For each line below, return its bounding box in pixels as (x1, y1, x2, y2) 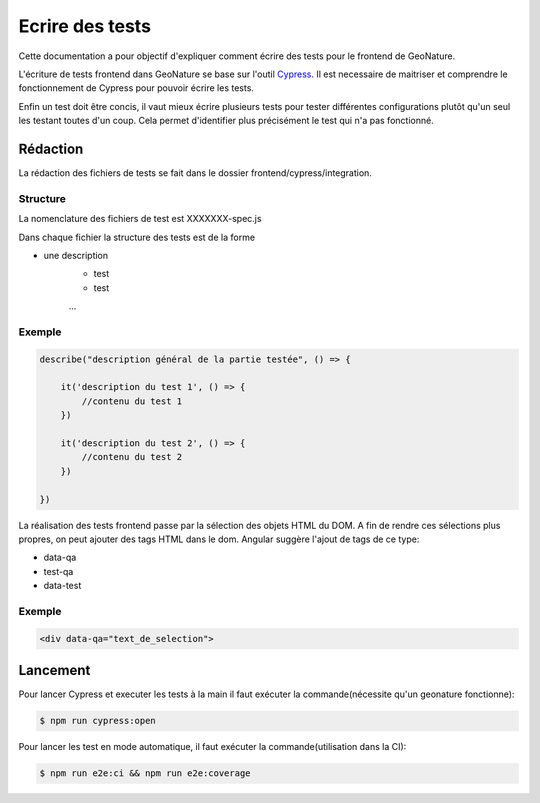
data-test (43, 580, 82, 592)
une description (43, 249, 109, 261)
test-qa (43, 565, 74, 577)
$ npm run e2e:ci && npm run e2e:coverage (39, 768, 251, 779)
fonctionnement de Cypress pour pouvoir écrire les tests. (18, 82, 255, 94)
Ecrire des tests (18, 15, 152, 37)
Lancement (18, 662, 91, 679)
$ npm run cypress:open (39, 715, 157, 727)
